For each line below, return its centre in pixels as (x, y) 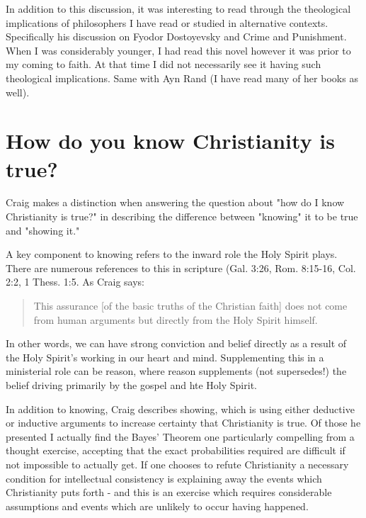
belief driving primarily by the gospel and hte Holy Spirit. (131, 385)
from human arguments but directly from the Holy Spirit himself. (176, 319)
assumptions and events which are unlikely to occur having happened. (157, 506)
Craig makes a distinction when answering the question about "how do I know (175, 202)
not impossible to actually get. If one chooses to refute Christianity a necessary (177, 464)
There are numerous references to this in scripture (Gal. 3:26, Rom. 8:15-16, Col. (181, 268)
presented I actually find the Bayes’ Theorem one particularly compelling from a (180, 436)
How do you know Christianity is (170, 141)
